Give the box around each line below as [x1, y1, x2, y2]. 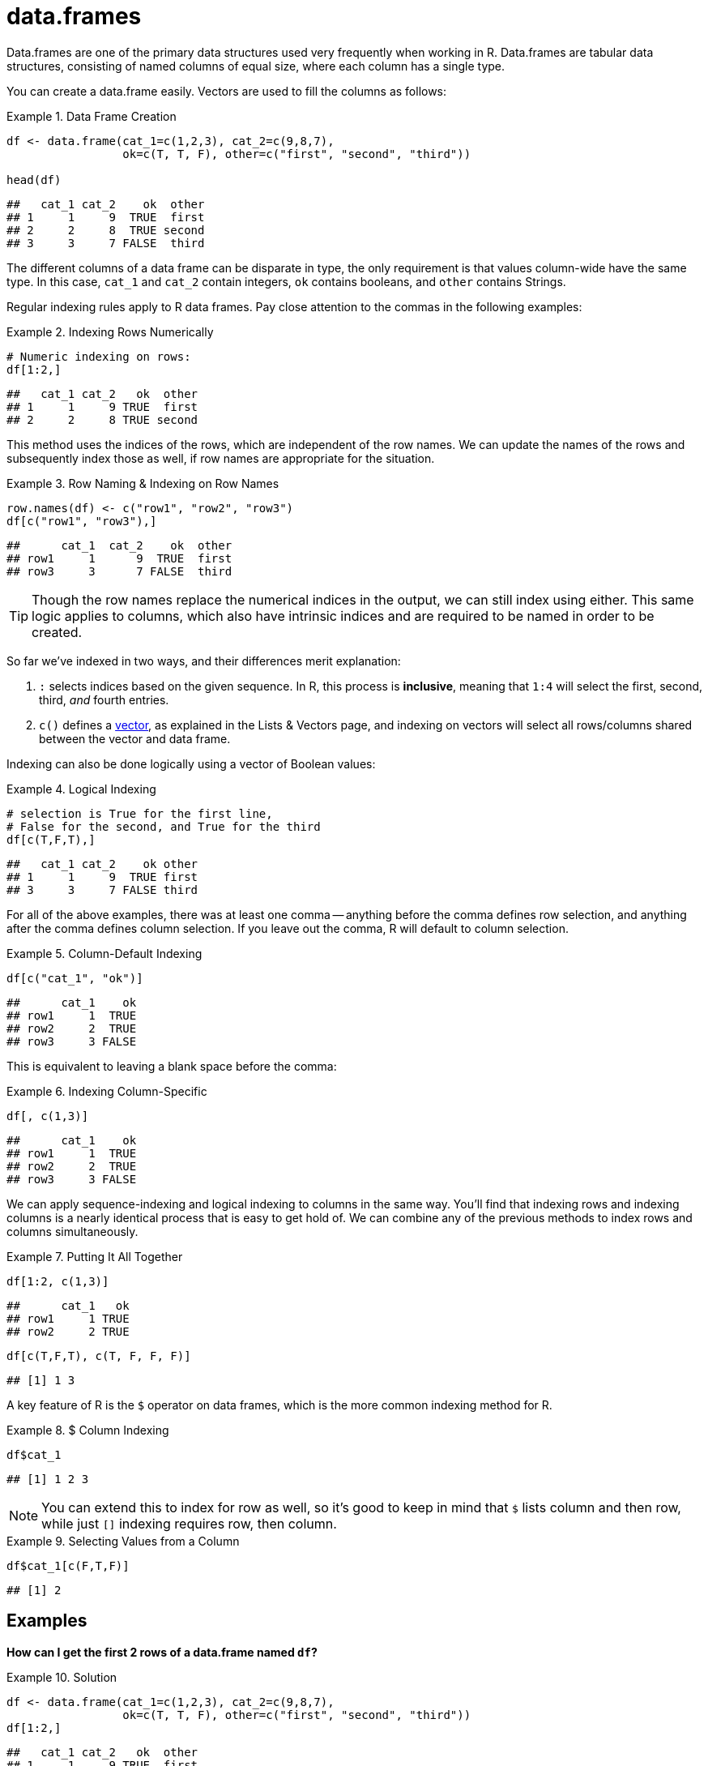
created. [32, 623, 83, 640]
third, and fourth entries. [39, 692, 169, 707]
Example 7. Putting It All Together [6, 1249, 183, 1264]
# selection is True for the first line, [6, 806, 273, 820]
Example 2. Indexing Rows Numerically [6, 324, 214, 339]
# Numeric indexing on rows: [6, 349, 191, 363]
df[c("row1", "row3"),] [6, 514, 157, 528]
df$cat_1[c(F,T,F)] [6, 1559, 130, 1572]
